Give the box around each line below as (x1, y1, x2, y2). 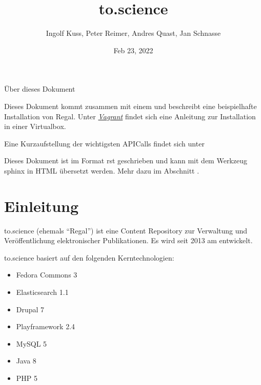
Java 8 (16, 355, 36, 366)
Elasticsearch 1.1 (16, 286, 69, 297)
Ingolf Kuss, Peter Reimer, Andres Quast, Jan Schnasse (46, 28, 221, 38)
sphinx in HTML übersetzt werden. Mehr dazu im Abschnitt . (4, 165, 199, 176)
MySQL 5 (16, 338, 47, 349)
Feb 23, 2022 (113, 45, 153, 55)
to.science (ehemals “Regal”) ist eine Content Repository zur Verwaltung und (4, 225, 248, 236)
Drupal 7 (16, 304, 45, 314)
